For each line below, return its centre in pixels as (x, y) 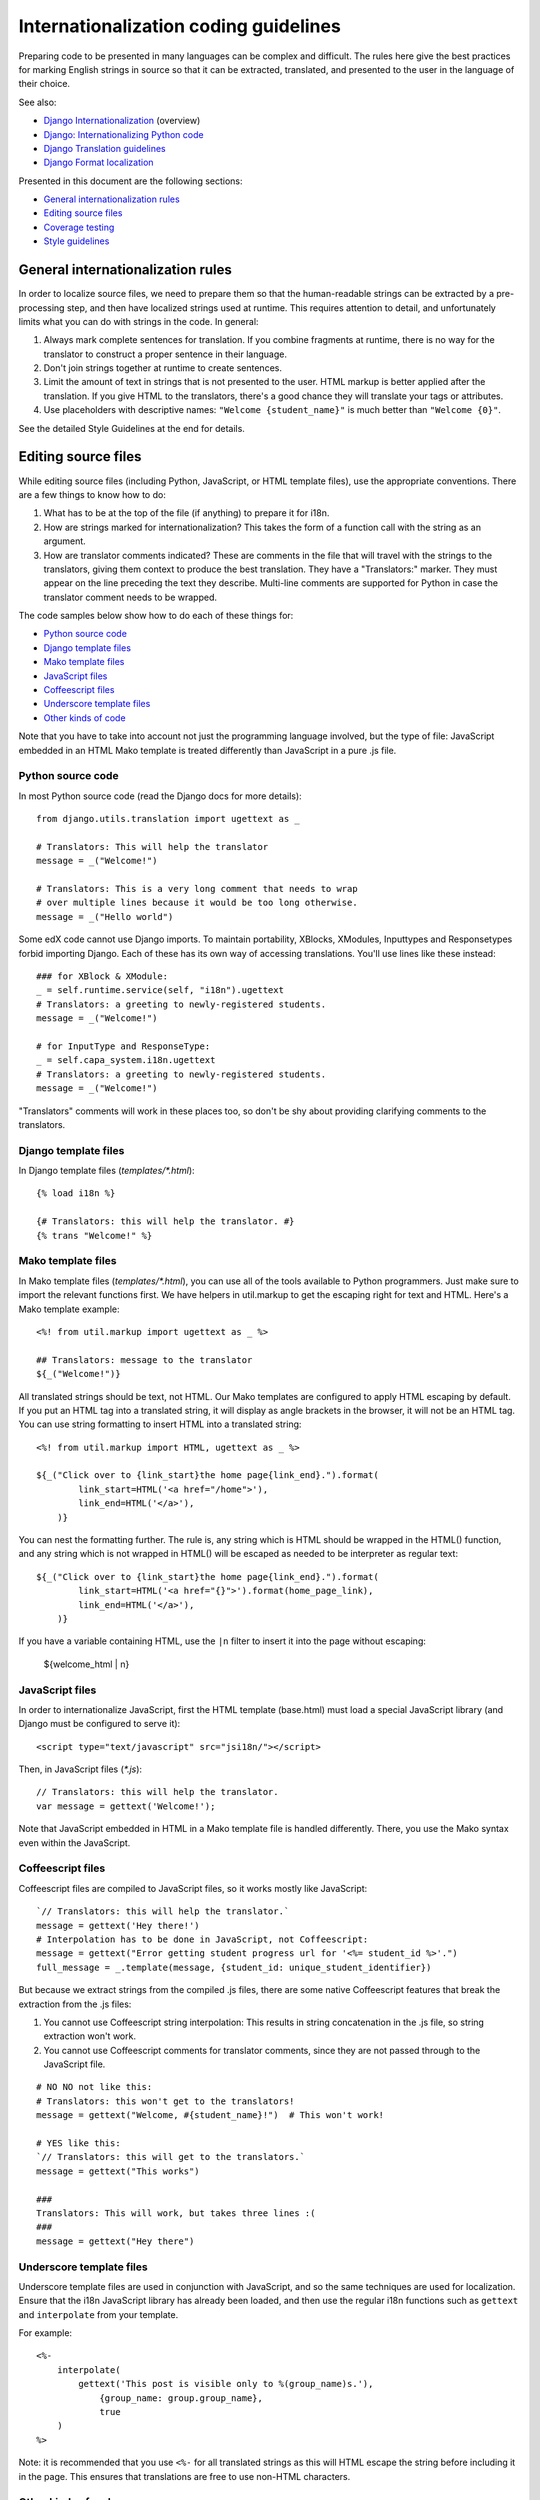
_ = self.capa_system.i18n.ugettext (126, 1060)
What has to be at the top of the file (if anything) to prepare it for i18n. (186, 513)
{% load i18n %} (76, 1193)
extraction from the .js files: (75, 2004)
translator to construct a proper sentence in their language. (165, 354)
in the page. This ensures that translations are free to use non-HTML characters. (184, 2476)
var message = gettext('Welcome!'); (126, 1806)
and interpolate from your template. (98, 2314)
